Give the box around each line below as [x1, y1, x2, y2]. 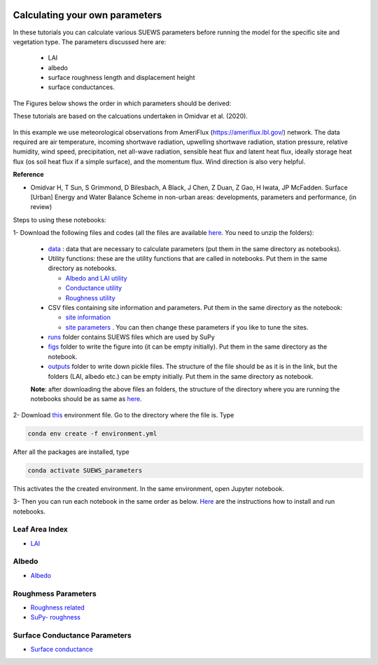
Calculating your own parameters [13, 9, 162, 21]
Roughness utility [65, 293, 115, 302]
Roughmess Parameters [13, 589, 97, 598]
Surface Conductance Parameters [13, 631, 132, 640]
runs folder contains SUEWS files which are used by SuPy [48, 333, 215, 342]
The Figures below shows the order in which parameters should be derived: [13, 99, 232, 107]
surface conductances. [48, 83, 115, 91]
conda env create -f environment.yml [27, 429, 157, 438]
